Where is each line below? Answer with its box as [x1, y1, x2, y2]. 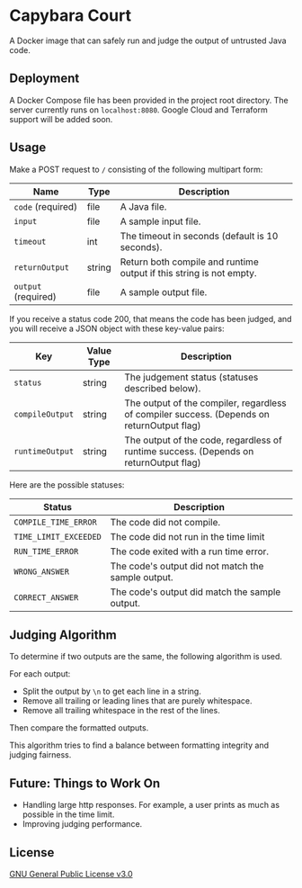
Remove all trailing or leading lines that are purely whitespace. [22, 695, 253, 706]
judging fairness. [9, 749, 72, 760]
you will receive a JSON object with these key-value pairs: [9, 323, 225, 334]
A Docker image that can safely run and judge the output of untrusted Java [9, 35, 287, 46]
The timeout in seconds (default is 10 [120, 229, 279, 242]
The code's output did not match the [110, 560, 264, 572]
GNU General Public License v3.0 [9, 869, 133, 879]
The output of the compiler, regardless [124, 397, 288, 409]
